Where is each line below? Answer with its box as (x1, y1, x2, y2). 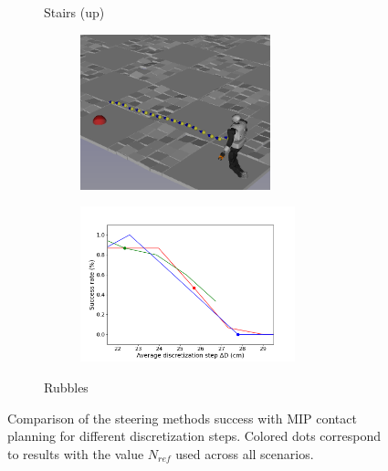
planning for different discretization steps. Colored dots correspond (7, 426, 381, 445)
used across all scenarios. (175, 444, 314, 463)
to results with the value (7, 444, 144, 463)
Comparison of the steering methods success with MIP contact (7, 408, 357, 427)
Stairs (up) (44, 3, 105, 21)
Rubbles (44, 377, 89, 396)
